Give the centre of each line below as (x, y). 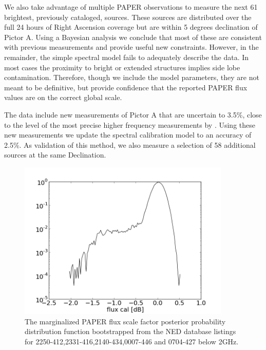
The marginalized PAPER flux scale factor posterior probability (125, 321)
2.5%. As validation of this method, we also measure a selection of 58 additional (130, 144)
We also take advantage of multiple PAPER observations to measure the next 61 (131, 7)
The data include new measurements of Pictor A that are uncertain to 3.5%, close (133, 114)
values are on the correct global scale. (63, 97)
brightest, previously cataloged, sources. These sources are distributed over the (128, 17)
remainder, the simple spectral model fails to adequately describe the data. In (127, 57)
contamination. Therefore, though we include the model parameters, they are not (132, 77)
